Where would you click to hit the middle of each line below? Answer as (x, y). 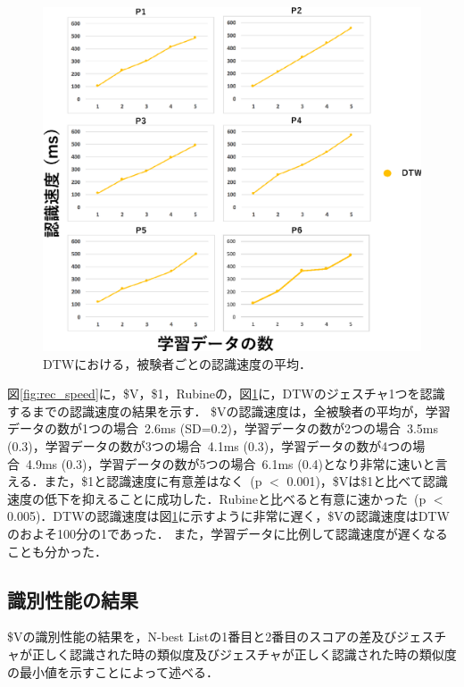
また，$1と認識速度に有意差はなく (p (153, 481)
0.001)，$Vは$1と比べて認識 (367, 481)
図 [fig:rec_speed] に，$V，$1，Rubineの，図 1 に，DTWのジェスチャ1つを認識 (226, 394)
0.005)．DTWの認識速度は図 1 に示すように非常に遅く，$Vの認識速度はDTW (228, 516)
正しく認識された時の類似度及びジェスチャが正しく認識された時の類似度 (244, 654)
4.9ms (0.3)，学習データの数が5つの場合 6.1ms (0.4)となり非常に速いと (230, 463)
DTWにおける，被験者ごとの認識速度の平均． (178, 363)
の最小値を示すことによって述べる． (113, 671)
